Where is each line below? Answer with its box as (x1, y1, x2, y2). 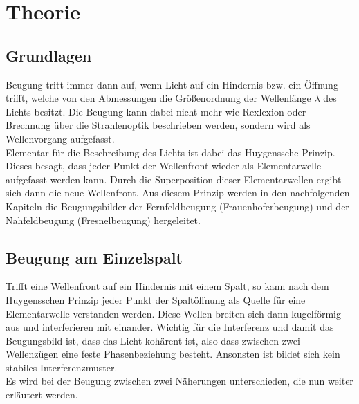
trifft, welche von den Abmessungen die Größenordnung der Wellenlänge (6, 91, 311, 105)
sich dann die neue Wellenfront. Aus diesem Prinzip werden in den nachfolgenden (6, 185, 350, 200)
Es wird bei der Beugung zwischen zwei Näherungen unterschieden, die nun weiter (6, 374, 353, 388)
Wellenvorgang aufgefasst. (6, 131, 115, 145)
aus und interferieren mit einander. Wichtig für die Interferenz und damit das (6, 320, 334, 334)
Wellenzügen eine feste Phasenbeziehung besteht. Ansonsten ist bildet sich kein (6, 347, 340, 361)
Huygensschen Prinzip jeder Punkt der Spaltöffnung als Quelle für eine (6, 292, 306, 306)
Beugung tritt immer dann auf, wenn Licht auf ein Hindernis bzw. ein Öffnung (6, 77, 338, 91)
